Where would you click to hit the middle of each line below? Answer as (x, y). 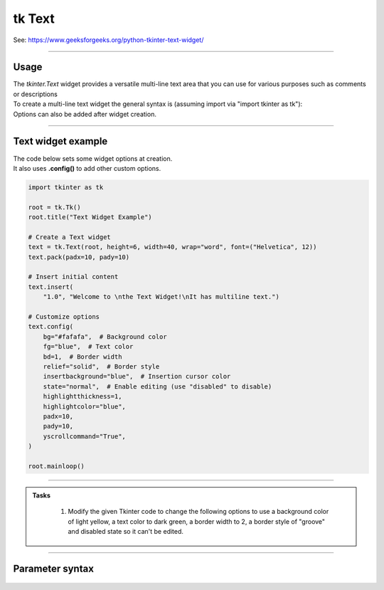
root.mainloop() (57, 466)
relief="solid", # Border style (101, 366)
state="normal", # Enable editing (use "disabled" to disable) (158, 386)
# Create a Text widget (70, 237)
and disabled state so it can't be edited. (126, 531)
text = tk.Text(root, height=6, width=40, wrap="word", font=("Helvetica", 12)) (172, 247)
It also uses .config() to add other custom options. (87, 168)
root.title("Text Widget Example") (90, 217)
